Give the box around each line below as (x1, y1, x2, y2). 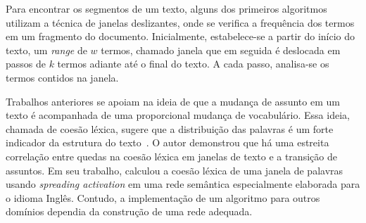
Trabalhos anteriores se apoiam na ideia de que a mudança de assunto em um (6, 94, 340, 108)
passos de (6, 56, 46, 71)
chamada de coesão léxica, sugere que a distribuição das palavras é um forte (6, 121, 334, 136)
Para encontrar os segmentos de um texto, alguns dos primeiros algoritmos (6, 1, 327, 15)
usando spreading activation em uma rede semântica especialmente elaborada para (6, 177, 360, 191)
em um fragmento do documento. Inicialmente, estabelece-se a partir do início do (6, 29, 355, 44)
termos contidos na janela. (6, 70, 119, 84)
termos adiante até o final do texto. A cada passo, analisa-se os (57, 56, 329, 71)
